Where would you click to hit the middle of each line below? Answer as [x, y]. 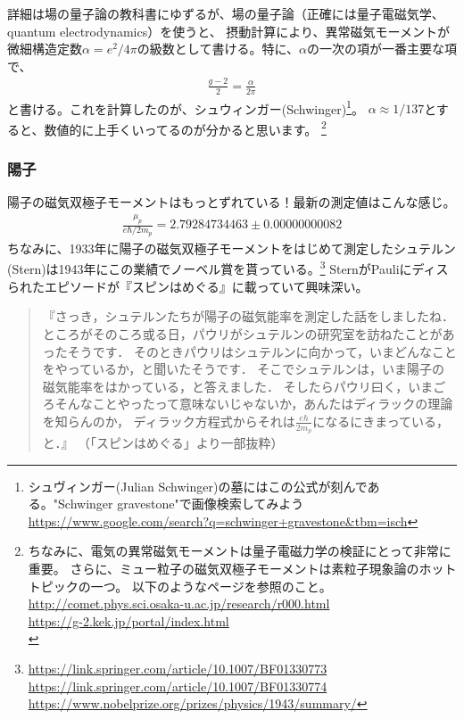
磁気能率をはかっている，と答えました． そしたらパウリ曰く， [225, 386]
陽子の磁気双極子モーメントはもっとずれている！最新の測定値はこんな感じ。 [232, 202]
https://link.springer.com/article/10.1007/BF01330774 [178, 686]
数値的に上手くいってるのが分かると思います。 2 [185, 128]
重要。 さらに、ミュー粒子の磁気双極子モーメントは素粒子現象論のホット [242, 569]
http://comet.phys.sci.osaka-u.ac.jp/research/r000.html [179, 603]
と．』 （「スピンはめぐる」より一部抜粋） [163, 443]
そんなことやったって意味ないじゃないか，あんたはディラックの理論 [254, 404]
